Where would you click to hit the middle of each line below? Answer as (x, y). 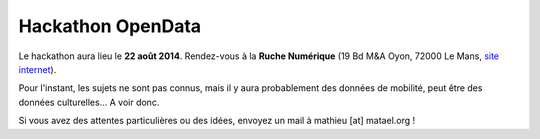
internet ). (37, 69)
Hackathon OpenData (110, 26)
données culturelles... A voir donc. (89, 102)
